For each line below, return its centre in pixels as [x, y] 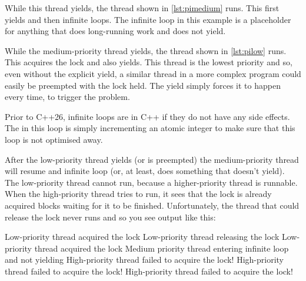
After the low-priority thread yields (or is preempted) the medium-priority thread [152, 159]
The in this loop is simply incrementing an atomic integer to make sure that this [150, 128]
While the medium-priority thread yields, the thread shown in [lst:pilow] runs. [146, 50]
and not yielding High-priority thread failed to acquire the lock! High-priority [144, 260]
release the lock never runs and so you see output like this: [110, 217]
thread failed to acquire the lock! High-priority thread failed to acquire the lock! [149, 271]
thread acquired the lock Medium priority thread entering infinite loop [162, 248]
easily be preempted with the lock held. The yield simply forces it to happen [143, 85]
